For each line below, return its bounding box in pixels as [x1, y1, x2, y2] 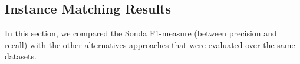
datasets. [5, 50, 37, 62]
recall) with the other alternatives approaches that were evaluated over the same [5, 38, 295, 50]
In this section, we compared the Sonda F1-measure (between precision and [5, 27, 277, 39]
